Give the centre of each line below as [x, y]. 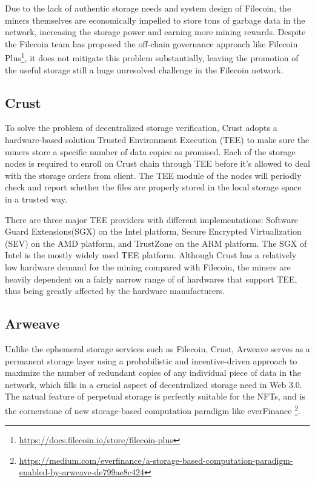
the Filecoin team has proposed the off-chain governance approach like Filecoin [151, 43]
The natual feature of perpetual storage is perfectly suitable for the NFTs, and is [155, 396]
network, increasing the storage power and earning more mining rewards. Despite [155, 32]
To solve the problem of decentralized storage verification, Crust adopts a [141, 128]
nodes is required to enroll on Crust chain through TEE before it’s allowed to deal [157, 163]
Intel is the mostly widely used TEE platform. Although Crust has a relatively [151, 255]
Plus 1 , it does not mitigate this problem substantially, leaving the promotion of [152, 57]
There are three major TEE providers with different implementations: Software [151, 219]
